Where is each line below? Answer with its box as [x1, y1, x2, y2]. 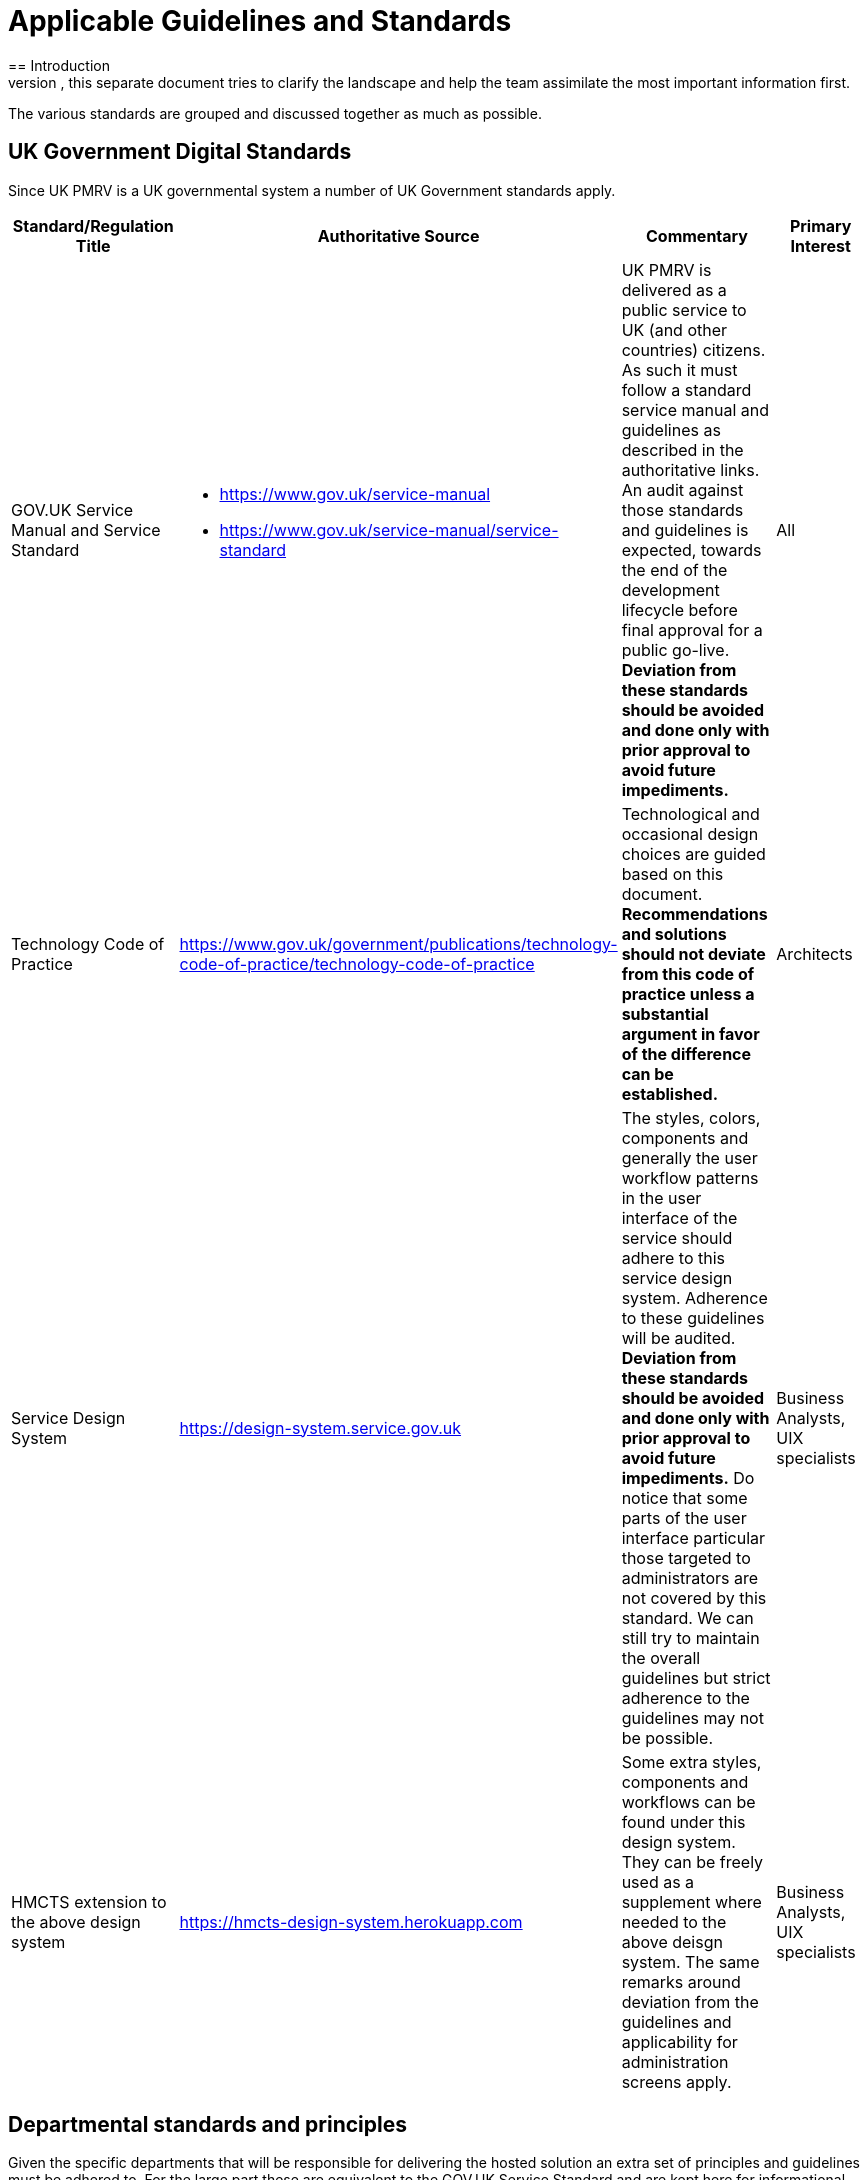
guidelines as [621, 419, 721, 440]
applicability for [621, 2031, 738, 2052]
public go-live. [621, 639, 730, 660]
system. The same [621, 1951, 760, 1972]
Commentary [646, 225, 748, 246]
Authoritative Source [317, 225, 480, 246]
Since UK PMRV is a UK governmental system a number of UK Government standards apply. [8, 181, 616, 199]
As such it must [621, 359, 738, 380]
